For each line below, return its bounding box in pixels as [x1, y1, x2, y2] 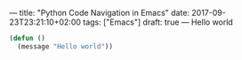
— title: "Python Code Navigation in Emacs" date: [9, 8, 190, 18]
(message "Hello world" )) [17, 41, 114, 51]
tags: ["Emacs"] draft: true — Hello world [83, 17, 233, 27]
